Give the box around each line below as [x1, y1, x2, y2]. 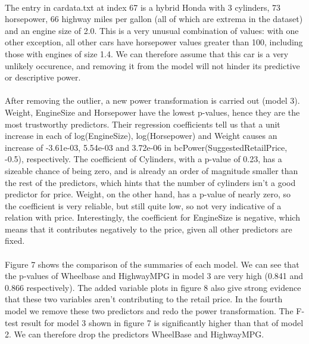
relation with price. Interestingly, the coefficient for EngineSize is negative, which [5, 211, 300, 224]
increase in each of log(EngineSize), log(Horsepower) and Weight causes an [5, 129, 277, 142]
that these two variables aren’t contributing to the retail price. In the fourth [5, 293, 283, 305]
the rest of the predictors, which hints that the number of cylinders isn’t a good [5, 176, 296, 188]
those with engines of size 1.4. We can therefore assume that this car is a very [5, 47, 289, 60]
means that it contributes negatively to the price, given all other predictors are [5, 222, 292, 235]
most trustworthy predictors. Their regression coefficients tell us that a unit [5, 117, 280, 130]
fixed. [5, 234, 25, 247]
